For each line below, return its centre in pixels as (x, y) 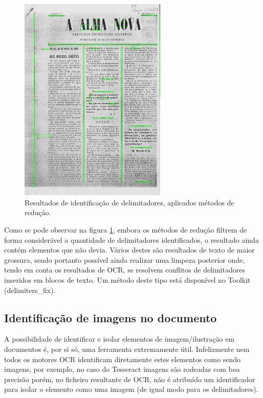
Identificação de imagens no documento (111, 317)
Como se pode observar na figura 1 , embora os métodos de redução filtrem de (126, 230)
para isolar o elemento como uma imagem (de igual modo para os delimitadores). (131, 389)
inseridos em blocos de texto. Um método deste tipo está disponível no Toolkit (127, 280)
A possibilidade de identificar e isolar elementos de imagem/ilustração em (119, 339)
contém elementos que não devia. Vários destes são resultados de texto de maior (129, 250)
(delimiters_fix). (30, 290)
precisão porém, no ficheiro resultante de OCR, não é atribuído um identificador (130, 379)
